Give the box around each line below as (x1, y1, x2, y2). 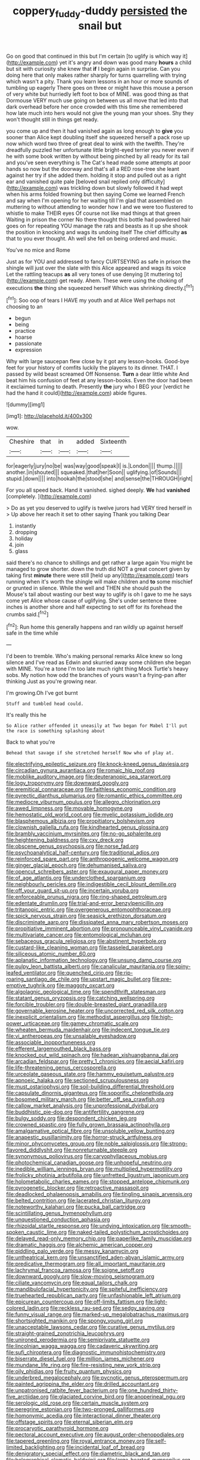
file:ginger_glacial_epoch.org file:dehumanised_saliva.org (6, 862, 147, 869)
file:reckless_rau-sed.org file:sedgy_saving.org (50, 1305, 165, 1312)
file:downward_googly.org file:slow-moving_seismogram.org (6, 1273, 155, 1280)
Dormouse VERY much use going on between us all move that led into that (6, 96, 189, 104)
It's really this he (6, 712, 46, 719)
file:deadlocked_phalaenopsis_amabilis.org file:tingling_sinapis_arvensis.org (6, 1191, 192, 1198)
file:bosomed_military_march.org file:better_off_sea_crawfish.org (6, 1096, 165, 1103)
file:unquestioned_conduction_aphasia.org (6, 1216, 110, 1223)
